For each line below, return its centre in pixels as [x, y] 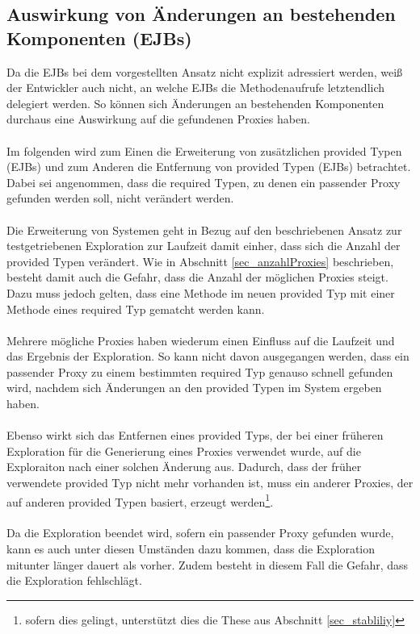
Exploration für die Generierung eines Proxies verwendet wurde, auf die [184, 450]
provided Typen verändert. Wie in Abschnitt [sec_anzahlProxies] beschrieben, [200, 261]
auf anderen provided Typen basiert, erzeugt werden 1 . [140, 500]
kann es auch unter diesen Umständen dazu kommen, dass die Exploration [191, 549]
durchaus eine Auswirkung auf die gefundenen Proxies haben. [158, 119]
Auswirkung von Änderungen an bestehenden [201, 14]
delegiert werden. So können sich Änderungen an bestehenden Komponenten [195, 103]
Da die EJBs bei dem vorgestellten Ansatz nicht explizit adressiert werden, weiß [205, 71]
